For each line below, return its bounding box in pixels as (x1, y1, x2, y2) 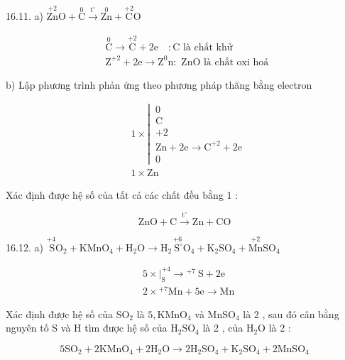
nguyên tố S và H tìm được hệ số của (6, 320, 168, 335)
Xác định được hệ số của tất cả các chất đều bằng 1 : (6, 187, 239, 202)
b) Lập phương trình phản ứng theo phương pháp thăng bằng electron (6, 77, 312, 92)
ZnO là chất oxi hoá (181, 57, 269, 67)
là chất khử (182, 43, 233, 53)
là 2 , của (202, 320, 243, 335)
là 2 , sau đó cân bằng (243, 306, 339, 321)
